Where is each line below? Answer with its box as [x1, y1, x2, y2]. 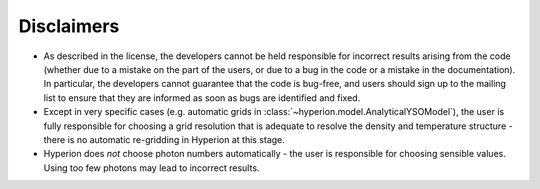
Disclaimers [18, 15, 120, 37]
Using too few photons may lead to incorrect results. [43, 161, 260, 174]
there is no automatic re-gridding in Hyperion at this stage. [43, 133, 285, 145]
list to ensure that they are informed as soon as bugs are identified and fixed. [43, 91, 361, 104]
